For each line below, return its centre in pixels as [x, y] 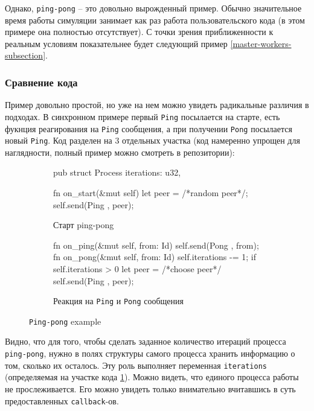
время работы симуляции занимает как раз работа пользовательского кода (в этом [155, 20]
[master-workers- [261, 43]
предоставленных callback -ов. [62, 400]
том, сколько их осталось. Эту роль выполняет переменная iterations [136, 365]
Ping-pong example [65, 321]
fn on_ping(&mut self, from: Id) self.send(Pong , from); [156, 245]
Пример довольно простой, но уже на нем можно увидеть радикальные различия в [157, 105]
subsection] [25, 55]
